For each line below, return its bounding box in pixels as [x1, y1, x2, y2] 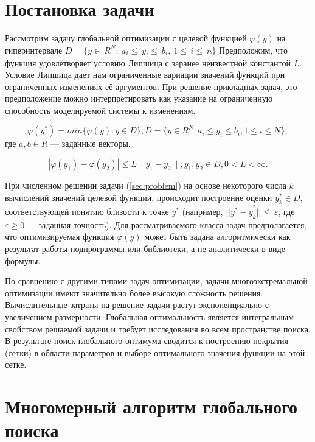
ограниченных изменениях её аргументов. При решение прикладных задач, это [5, 80, 297, 93]
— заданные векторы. [50, 137, 131, 150]
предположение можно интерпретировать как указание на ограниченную [5, 92, 273, 105]
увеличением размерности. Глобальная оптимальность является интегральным [5, 310, 294, 323]
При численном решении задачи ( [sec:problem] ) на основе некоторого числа [5, 179, 286, 192]
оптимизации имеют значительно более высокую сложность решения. [5, 286, 263, 299]
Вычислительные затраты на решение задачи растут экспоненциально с [5, 298, 269, 311]
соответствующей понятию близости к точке [5, 205, 169, 218]
